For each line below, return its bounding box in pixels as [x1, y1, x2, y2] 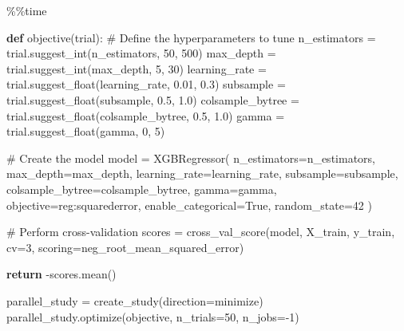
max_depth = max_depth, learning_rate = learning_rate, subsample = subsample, [6, 165, 398, 182]
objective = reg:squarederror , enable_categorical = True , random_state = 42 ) [6, 196, 372, 213]
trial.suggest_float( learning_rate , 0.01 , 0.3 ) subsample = [6, 76, 286, 93]
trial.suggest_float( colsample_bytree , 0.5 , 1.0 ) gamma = [6, 107, 285, 124]
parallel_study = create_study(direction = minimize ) [6, 292, 263, 309]
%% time [6, 2, 47, 18]
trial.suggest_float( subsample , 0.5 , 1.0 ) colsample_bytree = [6, 91, 299, 108]
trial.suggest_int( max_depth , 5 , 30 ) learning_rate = [6, 60, 267, 77]
